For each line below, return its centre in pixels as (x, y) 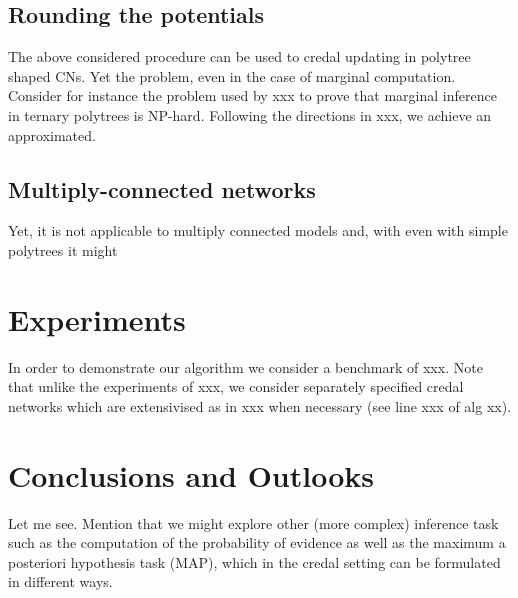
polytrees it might (63, 249)
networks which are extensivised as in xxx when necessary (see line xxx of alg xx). (260, 405)
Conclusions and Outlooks (191, 474)
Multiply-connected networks (162, 188)
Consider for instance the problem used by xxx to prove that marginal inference (252, 95)
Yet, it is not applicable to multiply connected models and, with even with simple (258, 230)
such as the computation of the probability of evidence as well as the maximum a (257, 542)
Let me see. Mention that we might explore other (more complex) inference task (253, 522)
